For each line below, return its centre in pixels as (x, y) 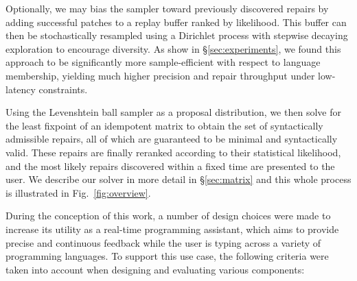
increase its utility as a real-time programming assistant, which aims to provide (172, 229)
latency (21, 89)
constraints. (63, 89)
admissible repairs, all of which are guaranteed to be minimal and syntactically (172, 139)
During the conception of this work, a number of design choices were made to (168, 216)
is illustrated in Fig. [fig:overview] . (78, 192)
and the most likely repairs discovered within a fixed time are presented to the (170, 166)
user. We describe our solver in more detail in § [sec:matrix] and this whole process (178, 179)
